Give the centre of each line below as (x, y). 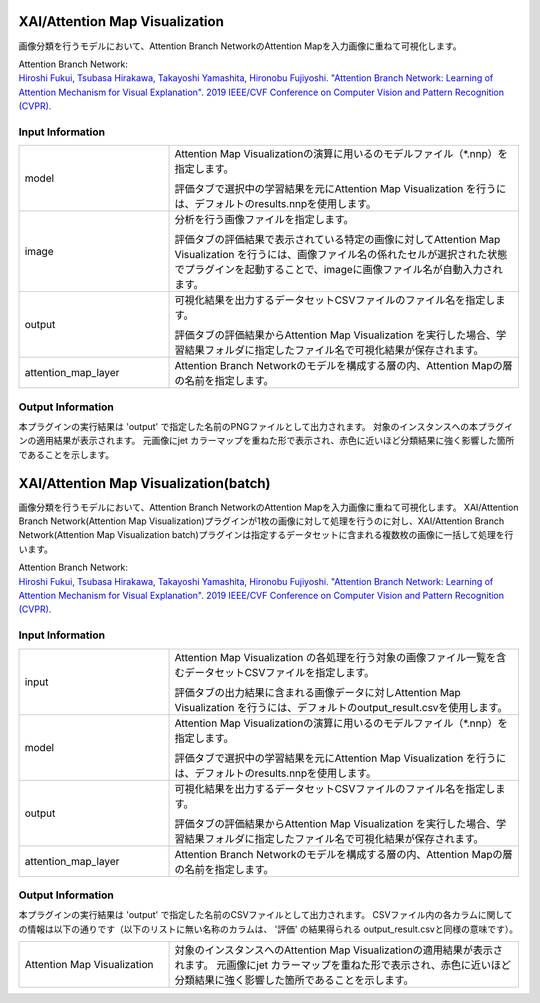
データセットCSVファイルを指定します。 (279, 672)
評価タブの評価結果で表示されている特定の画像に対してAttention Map (337, 240)
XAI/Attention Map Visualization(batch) (144, 483)
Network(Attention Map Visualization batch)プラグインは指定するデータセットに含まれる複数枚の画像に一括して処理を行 (266, 535)
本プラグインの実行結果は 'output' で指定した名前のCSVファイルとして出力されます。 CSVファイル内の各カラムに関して (265, 915)
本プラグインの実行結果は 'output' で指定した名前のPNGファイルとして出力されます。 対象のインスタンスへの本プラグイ (266, 426)
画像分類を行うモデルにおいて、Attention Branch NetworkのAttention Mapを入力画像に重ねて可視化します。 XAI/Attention (268, 507)
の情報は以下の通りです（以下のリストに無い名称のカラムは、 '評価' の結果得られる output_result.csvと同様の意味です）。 (268, 929)
